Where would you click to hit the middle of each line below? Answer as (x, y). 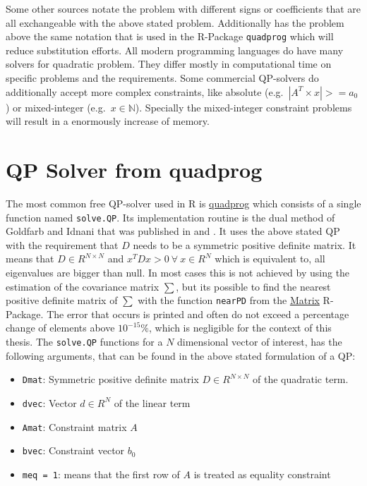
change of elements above (60, 328)
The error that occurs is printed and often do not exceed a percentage (198, 314)
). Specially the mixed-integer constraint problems (243, 107)
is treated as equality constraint (262, 474)
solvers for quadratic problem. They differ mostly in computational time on (169, 64)
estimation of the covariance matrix (83, 286)
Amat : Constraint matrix (74, 426)
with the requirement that (62, 244)
